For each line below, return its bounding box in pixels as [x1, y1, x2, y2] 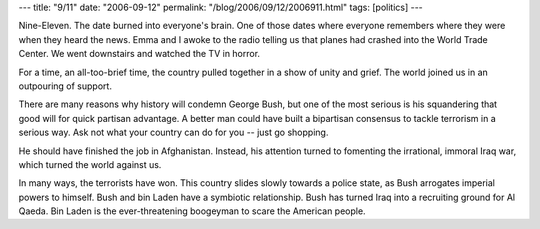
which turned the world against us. [18, 158, 162, 170]
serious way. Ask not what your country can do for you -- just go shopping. [18, 126, 329, 139]
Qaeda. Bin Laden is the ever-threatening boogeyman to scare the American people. [18, 205, 366, 217]
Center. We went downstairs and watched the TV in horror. [18, 48, 260, 60]
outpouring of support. [18, 80, 112, 92]
